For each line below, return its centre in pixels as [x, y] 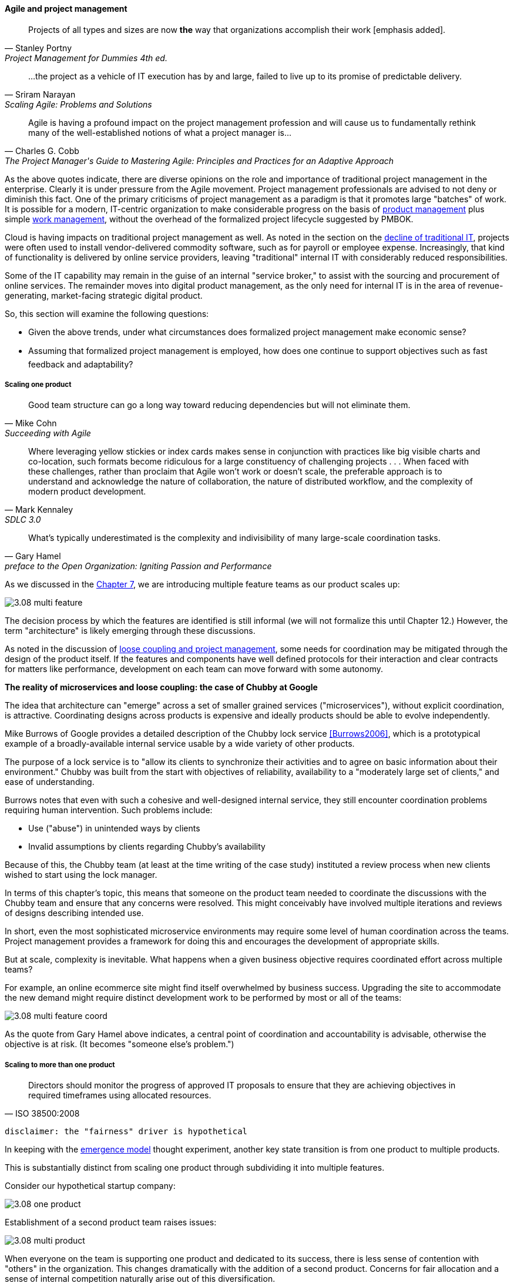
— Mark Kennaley [39, 510]
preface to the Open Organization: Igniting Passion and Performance [138, 566]
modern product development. [87, 492]
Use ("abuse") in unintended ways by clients [114, 828]
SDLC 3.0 [23, 520]
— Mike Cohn [31, 423]
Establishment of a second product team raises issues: [111, 1222]
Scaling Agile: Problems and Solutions [78, 104]
